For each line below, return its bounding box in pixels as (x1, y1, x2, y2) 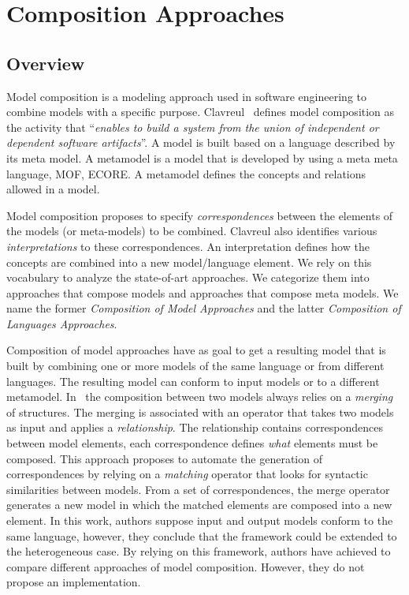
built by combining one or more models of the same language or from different (6, 357, 385, 374)
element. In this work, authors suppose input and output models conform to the (6, 512, 393, 529)
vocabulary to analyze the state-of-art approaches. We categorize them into (6, 269, 370, 286)
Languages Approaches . (6, 315, 117, 331)
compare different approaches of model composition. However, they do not (6, 558, 365, 574)
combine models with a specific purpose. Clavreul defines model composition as (6, 103, 395, 120)
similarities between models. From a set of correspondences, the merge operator (6, 481, 390, 497)
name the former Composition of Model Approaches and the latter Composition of (6, 300, 401, 316)
